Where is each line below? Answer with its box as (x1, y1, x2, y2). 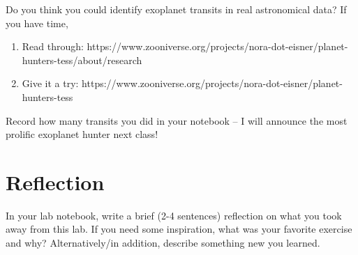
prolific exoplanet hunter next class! (6, 127, 158, 141)
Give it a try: (22, 76, 79, 91)
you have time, (6, 15, 68, 30)
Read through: (22, 39, 84, 54)
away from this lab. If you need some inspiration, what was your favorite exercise (6, 222, 352, 236)
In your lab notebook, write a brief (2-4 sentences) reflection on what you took (6, 208, 342, 222)
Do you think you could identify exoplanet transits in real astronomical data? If (6, 2, 347, 16)
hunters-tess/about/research (22, 52, 142, 67)
